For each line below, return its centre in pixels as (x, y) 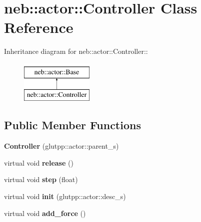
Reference (39, 27)
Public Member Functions (72, 125)
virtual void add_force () (45, 213)
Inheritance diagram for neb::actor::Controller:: (76, 51)
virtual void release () (39, 162)
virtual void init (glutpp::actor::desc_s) (65, 196)
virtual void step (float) (41, 179)
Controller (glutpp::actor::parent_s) (61, 146)
